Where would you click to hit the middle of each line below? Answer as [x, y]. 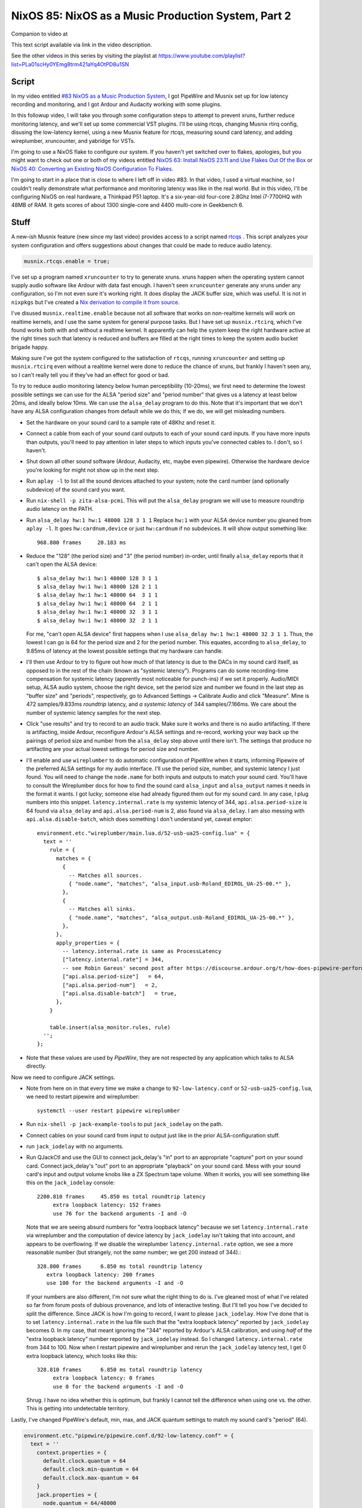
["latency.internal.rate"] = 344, [113, 960]
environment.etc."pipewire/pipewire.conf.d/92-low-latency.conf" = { [129, 1435]
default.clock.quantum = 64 [84, 1461]
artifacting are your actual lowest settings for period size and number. [113, 749]
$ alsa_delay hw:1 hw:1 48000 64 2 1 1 [97, 604]
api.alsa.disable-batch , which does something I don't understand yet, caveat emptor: [139, 819]
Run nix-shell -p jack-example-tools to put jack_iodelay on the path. [125, 1124]
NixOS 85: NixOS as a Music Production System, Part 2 [151, 16]
